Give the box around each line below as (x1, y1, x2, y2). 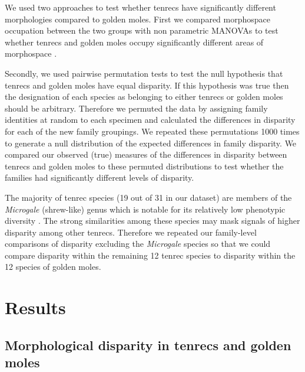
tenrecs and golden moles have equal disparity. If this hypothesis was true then (5, 79, 289, 91)
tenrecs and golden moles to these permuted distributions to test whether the (5, 159, 284, 172)
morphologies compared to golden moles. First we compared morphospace (5, 12, 270, 25)
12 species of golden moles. (5, 260, 101, 273)
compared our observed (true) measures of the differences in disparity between (5, 148, 287, 161)
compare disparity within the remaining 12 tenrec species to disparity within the (5, 249, 296, 261)
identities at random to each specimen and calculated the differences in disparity (5, 113, 296, 126)
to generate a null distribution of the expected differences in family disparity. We (5, 136, 297, 149)
